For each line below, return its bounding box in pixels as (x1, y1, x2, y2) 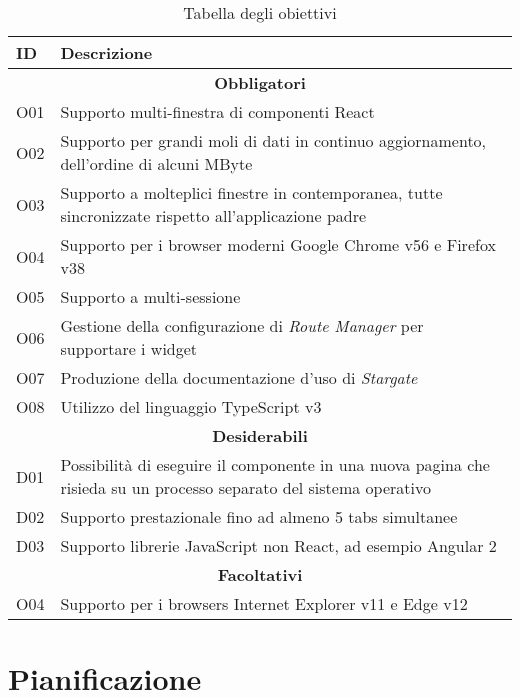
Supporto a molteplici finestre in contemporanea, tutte (60, 181, 443, 204)
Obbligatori (214, 71, 306, 94)
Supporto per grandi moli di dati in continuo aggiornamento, (60, 129, 487, 152)
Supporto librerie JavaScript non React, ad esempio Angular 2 (60, 534, 497, 557)
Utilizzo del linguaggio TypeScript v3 (60, 395, 322, 418)
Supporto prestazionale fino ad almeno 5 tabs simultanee (60, 505, 458, 528)
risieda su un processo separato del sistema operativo (60, 476, 431, 499)
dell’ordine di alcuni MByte (60, 152, 253, 175)
